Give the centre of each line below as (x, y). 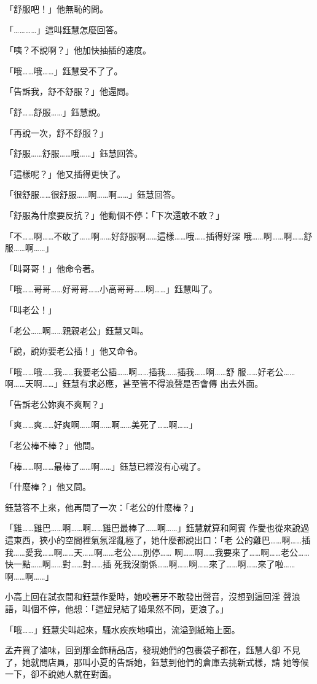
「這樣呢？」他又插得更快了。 (65, 173)
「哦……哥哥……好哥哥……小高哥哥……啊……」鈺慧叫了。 (111, 289)
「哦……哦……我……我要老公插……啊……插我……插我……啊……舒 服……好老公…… (150, 371)
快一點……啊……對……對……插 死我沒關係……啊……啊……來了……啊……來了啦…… (150, 564)
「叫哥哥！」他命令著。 (52, 268)
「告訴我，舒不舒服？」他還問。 (69, 91)
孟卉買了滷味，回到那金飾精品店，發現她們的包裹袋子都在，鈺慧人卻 (143, 650)
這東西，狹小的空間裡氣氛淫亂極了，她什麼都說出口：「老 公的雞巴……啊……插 (158, 540)
